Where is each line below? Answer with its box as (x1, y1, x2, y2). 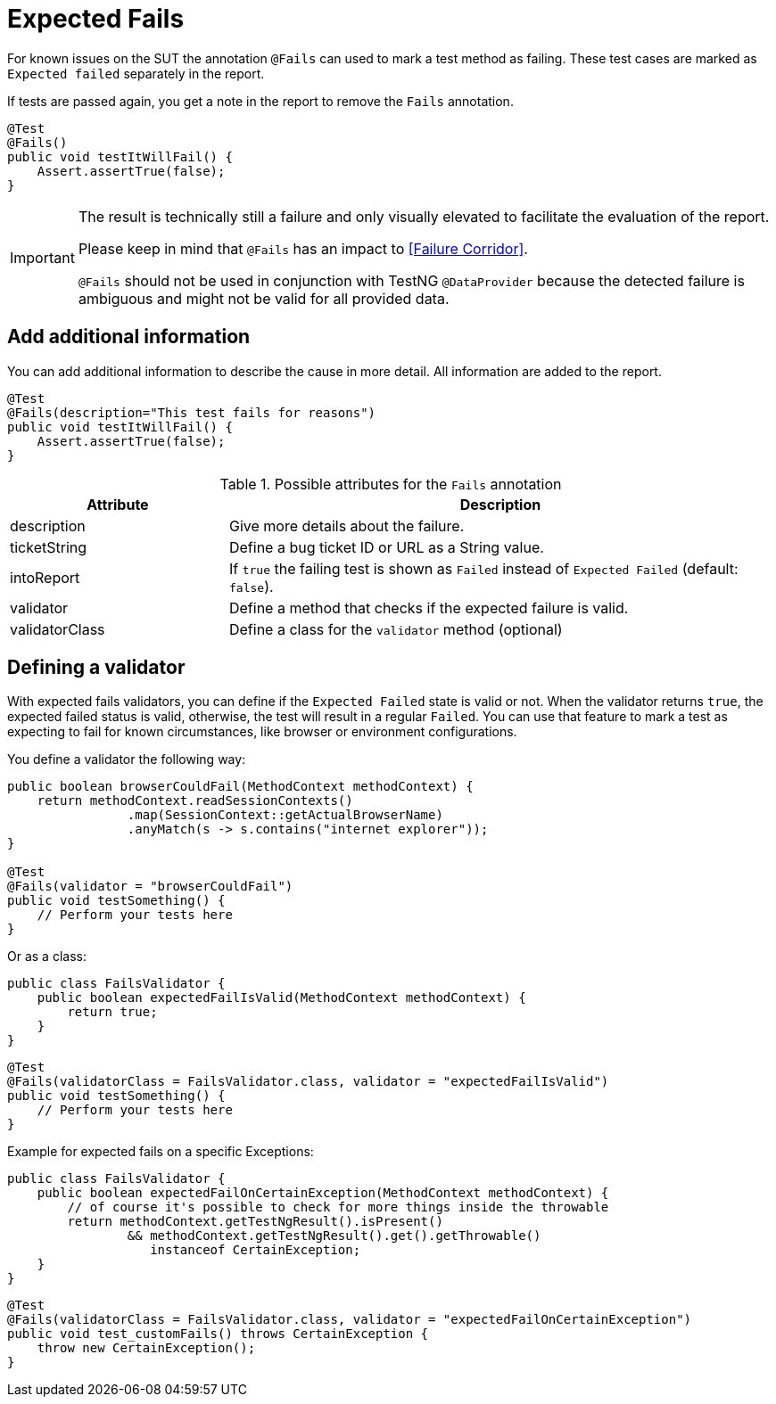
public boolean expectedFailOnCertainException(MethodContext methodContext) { (37, 1186, 609, 1201)
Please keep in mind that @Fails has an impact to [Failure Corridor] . (78, 239, 528, 258)
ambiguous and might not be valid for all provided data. (78, 289, 450, 308)
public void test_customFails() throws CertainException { (7, 1326, 429, 1342)
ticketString (10, 538, 87, 556)
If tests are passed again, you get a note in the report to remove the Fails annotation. (7, 93, 514, 109)
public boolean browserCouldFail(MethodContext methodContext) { (7, 779, 474, 794)
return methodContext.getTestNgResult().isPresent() (67, 1214, 443, 1229)
